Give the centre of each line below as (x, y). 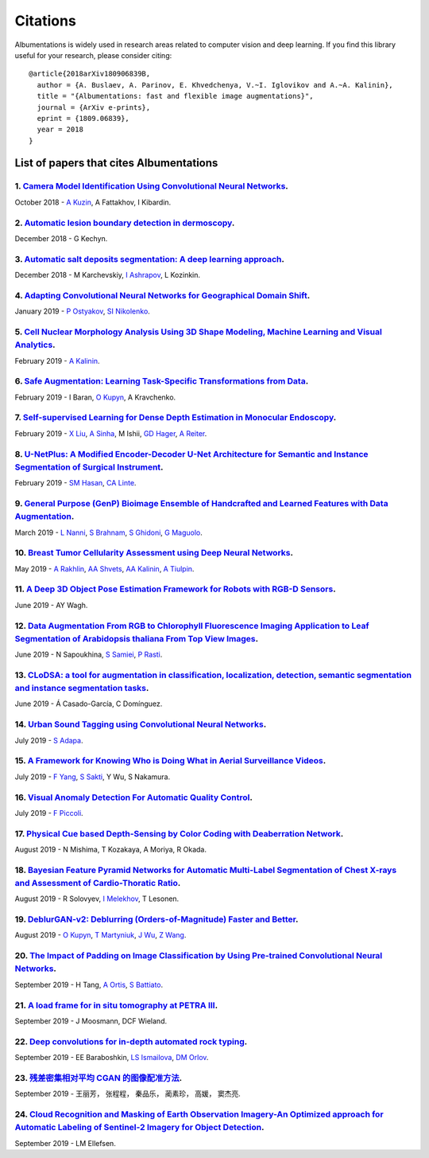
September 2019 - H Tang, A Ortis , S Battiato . (89, 984)
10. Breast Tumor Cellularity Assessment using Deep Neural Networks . (154, 553)
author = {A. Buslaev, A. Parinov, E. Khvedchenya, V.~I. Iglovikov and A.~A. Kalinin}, (215, 85)
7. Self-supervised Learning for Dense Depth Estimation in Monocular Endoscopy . (176, 418)
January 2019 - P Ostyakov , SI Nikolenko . (82, 311)
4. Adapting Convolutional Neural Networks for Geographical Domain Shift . (162, 295)
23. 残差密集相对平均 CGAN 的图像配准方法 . (99, 1078)
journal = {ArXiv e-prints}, (94, 107)
